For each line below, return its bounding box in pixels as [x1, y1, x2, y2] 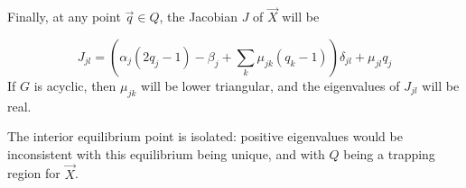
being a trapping [343, 144, 435, 163]
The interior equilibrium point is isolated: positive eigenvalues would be [7, 127, 403, 146]
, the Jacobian [159, 7, 238, 26]
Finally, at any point [7, 7, 121, 26]
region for [7, 164, 61, 183]
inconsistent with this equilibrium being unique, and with [7, 144, 325, 163]
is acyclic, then [33, 76, 116, 94]
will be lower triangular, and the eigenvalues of [141, 76, 400, 94]
